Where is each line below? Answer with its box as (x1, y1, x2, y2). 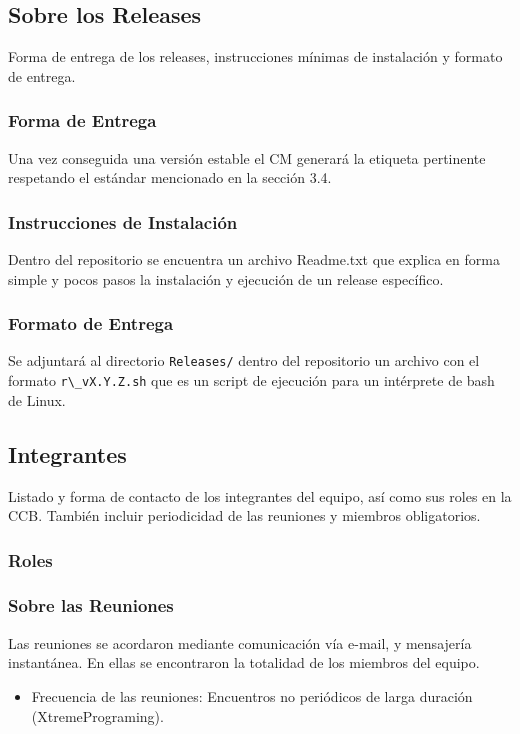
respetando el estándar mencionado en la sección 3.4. (8, 167, 332, 188)
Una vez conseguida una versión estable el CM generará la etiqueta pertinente (8, 147, 486, 168)
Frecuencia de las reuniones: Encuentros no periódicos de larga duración (31, 685, 473, 706)
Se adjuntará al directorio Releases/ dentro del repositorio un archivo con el (8, 350, 480, 371)
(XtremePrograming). (31, 705, 164, 726)
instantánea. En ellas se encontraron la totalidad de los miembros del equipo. (8, 652, 480, 673)
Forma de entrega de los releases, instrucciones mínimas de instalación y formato (8, 46, 503, 67)
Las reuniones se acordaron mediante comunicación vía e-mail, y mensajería (8, 632, 472, 653)
